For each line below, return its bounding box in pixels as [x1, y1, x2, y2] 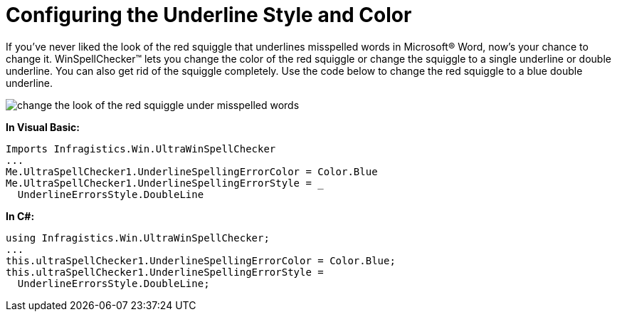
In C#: [6, 209, 35, 222]
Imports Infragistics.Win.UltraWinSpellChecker [6, 142, 276, 155]
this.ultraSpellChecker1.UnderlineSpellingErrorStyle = [6, 266, 324, 278]
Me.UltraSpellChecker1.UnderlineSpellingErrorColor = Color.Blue [6, 165, 378, 177]
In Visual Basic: [6, 120, 80, 133]
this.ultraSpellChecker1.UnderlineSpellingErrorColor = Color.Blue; [6, 254, 396, 266]
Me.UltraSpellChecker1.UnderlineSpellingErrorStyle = [6, 177, 312, 189]
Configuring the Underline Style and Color [6, 3, 412, 27]
